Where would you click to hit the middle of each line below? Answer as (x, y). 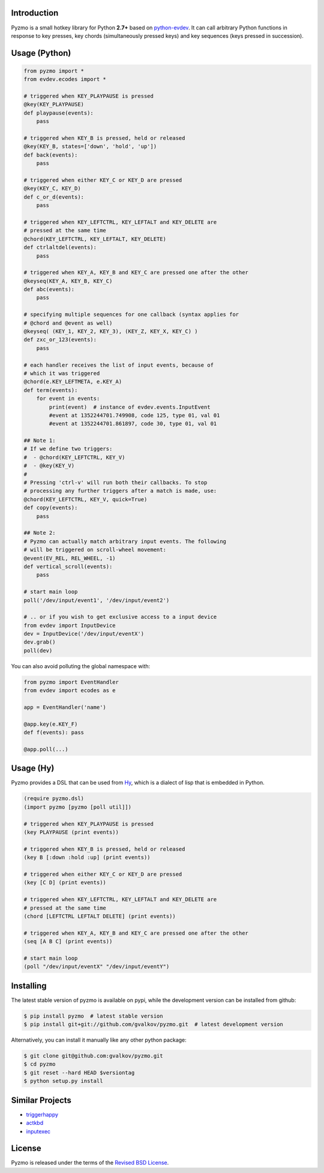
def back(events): (51, 155)
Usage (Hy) (33, 768)
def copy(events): (51, 508)
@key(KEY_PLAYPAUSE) (54, 104)
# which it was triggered (62, 373)
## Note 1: (40, 441)
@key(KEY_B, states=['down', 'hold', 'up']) (90, 146)
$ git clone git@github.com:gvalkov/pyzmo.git (93, 1056)
